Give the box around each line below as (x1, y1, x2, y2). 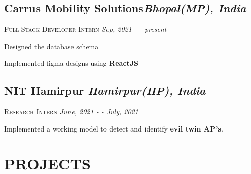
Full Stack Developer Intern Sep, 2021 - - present (4, 24, 167, 34)
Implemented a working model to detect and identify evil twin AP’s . (4, 123, 223, 134)
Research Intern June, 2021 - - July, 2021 (4, 106, 138, 117)
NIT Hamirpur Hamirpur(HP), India (4, 82, 206, 98)
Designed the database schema (4, 40, 99, 51)
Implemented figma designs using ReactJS (4, 58, 139, 68)
